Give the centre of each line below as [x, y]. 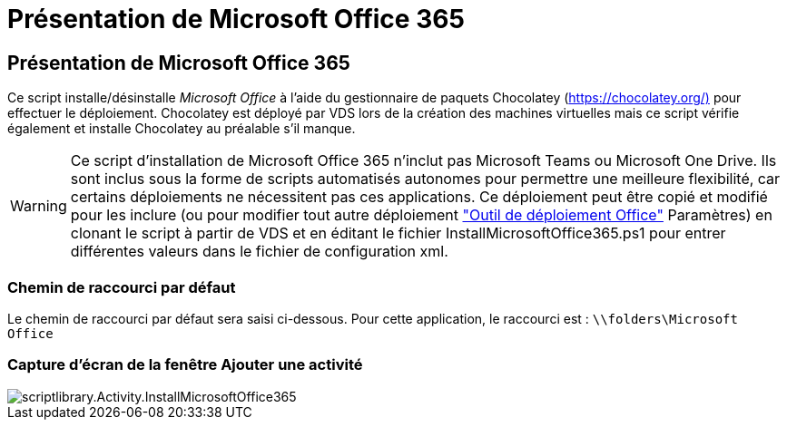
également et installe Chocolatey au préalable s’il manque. [182, 129]
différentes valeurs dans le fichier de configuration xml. [259, 252]
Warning [39, 206]
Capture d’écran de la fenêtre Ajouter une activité [185, 365]
